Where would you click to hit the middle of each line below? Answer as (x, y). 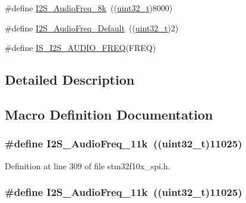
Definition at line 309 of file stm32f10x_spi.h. (88, 165)
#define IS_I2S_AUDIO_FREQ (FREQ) (81, 48)
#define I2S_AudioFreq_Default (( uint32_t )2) (92, 28)
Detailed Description (70, 80)
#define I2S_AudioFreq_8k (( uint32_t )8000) (89, 8)
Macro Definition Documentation (109, 114)
